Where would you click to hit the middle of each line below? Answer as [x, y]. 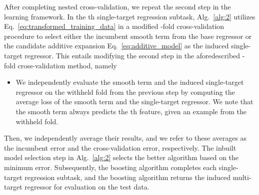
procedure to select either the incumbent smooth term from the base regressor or [128, 36]
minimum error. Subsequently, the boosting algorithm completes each [110, 167]
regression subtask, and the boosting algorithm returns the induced [128, 177]
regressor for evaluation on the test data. [87, 187]
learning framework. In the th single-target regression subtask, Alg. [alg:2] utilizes [130, 16]
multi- [242, 177]
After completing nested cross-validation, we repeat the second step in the [117, 6]
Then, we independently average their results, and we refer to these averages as [125, 138]
